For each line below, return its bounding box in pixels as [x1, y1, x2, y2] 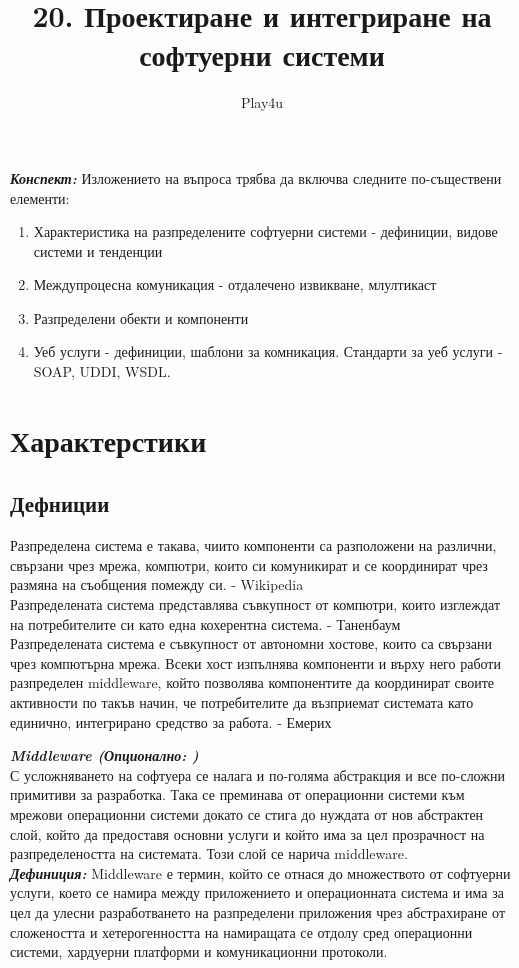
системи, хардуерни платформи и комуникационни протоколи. [10, 941, 388, 962]
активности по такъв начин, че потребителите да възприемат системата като [10, 691, 474, 712]
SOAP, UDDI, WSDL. [33, 361, 171, 382]
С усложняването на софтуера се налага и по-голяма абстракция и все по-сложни [10, 764, 505, 785]
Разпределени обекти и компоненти [33, 307, 249, 328]
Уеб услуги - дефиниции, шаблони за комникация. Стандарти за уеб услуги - [33, 341, 503, 362]
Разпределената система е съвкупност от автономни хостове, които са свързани [10, 633, 492, 654]
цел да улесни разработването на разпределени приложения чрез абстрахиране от [10, 901, 506, 922]
